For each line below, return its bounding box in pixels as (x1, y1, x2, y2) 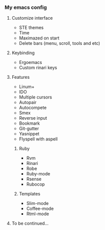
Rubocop (26, 181, 45, 187)
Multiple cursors (19, 94, 52, 100)
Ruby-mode (26, 171, 51, 177)
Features (11, 74, 30, 80)
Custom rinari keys (19, 65, 57, 70)
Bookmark (19, 120, 40, 127)
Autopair (19, 99, 37, 105)
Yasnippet (19, 131, 40, 137)
